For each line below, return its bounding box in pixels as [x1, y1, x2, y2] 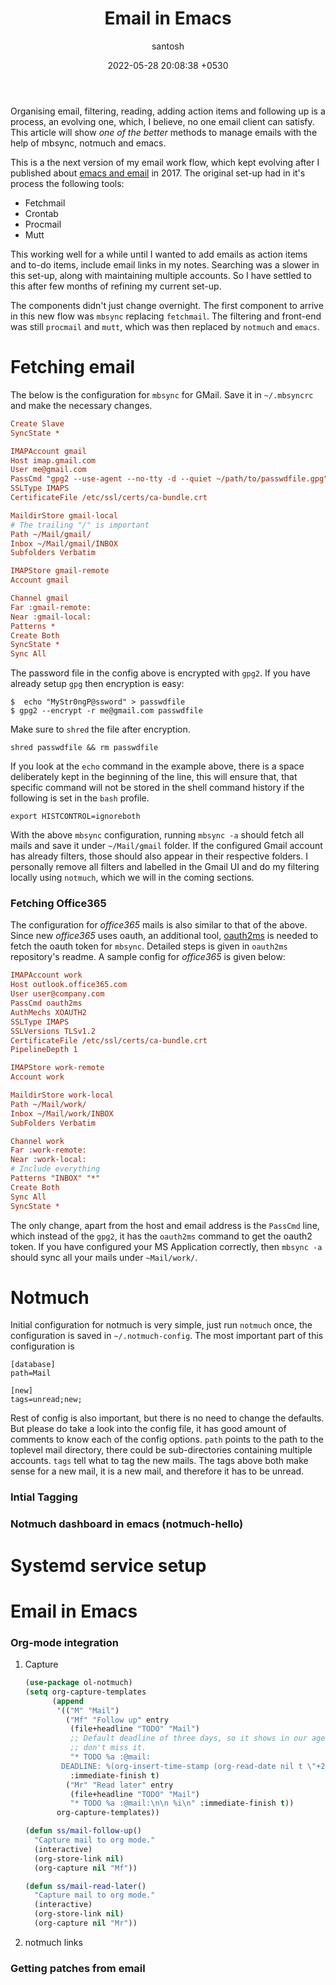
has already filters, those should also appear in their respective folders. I [10, 850, 308, 862]
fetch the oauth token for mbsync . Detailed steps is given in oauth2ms [10, 940, 288, 952]
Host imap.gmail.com [10, 455, 97, 466]
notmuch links [24, 1936, 83, 1948]
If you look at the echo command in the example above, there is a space [10, 760, 305, 772]
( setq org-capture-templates [24, 1687, 147, 1697]
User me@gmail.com [10, 465, 87, 475]
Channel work [10, 1136, 65, 1146]
